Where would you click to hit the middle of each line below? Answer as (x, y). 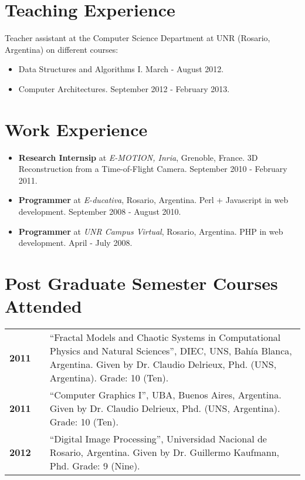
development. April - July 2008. (75, 243)
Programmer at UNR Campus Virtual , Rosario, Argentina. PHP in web (151, 231)
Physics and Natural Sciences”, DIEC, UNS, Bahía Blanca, (171, 351)
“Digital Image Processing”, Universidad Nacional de (158, 439)
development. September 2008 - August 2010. (100, 211)
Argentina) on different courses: (62, 49)
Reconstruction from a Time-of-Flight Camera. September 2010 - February (153, 169)
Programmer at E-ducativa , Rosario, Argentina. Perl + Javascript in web (153, 200)
